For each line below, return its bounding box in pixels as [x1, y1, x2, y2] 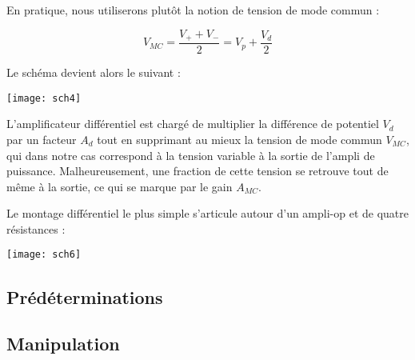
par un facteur [6, 130, 77, 147]
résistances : [6, 220, 66, 237]
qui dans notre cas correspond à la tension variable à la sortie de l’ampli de [6, 146, 375, 163]
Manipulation [6, 331, 120, 356]
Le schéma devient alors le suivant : [6, 64, 181, 81]
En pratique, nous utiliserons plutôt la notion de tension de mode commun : [6, 2, 380, 18]
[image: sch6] [6, 249, 82, 261]
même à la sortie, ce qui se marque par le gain [6, 178, 233, 194]
